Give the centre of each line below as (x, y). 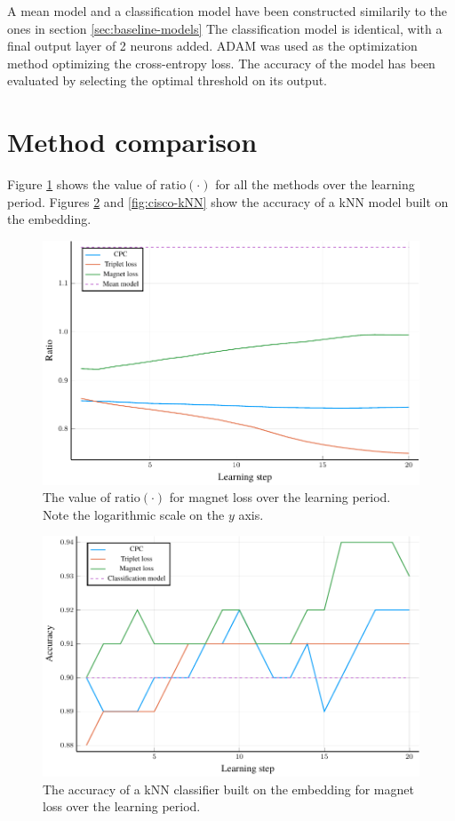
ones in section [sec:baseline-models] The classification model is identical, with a (225, 28)
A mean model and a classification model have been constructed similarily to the (227, 11)
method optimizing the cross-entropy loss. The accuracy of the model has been (221, 63)
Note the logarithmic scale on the (134, 514)
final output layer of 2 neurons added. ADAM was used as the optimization (212, 46)
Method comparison (132, 142)
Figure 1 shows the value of (82, 184)
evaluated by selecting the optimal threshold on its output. (168, 80)
